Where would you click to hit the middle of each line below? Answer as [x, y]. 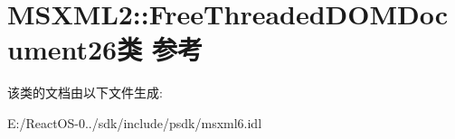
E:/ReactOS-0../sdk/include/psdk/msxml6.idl [135, 122]
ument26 [62, 49]
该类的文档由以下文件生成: [85, 93]
